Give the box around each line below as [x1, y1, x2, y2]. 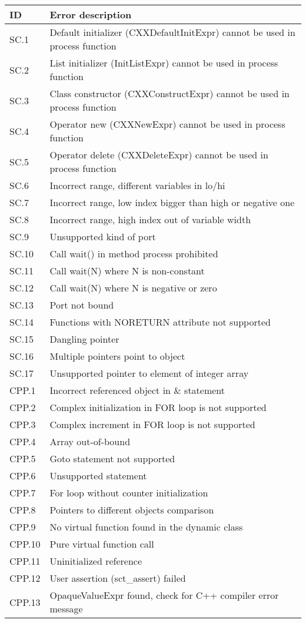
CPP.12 [9, 571, 41, 585]
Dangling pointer [49, 332, 119, 346]
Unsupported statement [49, 469, 147, 482]
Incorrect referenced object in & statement [49, 383, 225, 397]
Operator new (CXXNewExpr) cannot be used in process [49, 117, 285, 131]
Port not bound [49, 298, 114, 311]
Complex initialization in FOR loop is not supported [49, 400, 267, 414]
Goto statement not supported [49, 452, 175, 465]
